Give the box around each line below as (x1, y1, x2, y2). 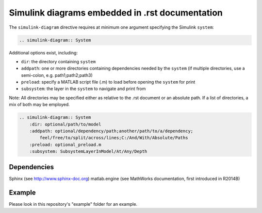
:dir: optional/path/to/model (29, 122, 101, 127)
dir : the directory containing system (21, 58, 96, 64)
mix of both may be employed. (9, 102, 70, 107)
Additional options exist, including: (9, 50, 78, 55)
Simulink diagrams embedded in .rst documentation (9, 7, 223, 18)
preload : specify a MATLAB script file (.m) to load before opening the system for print (21, 79, 196, 85)
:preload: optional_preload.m (29, 142, 101, 147)
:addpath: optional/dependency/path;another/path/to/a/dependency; (29, 128, 194, 134)
